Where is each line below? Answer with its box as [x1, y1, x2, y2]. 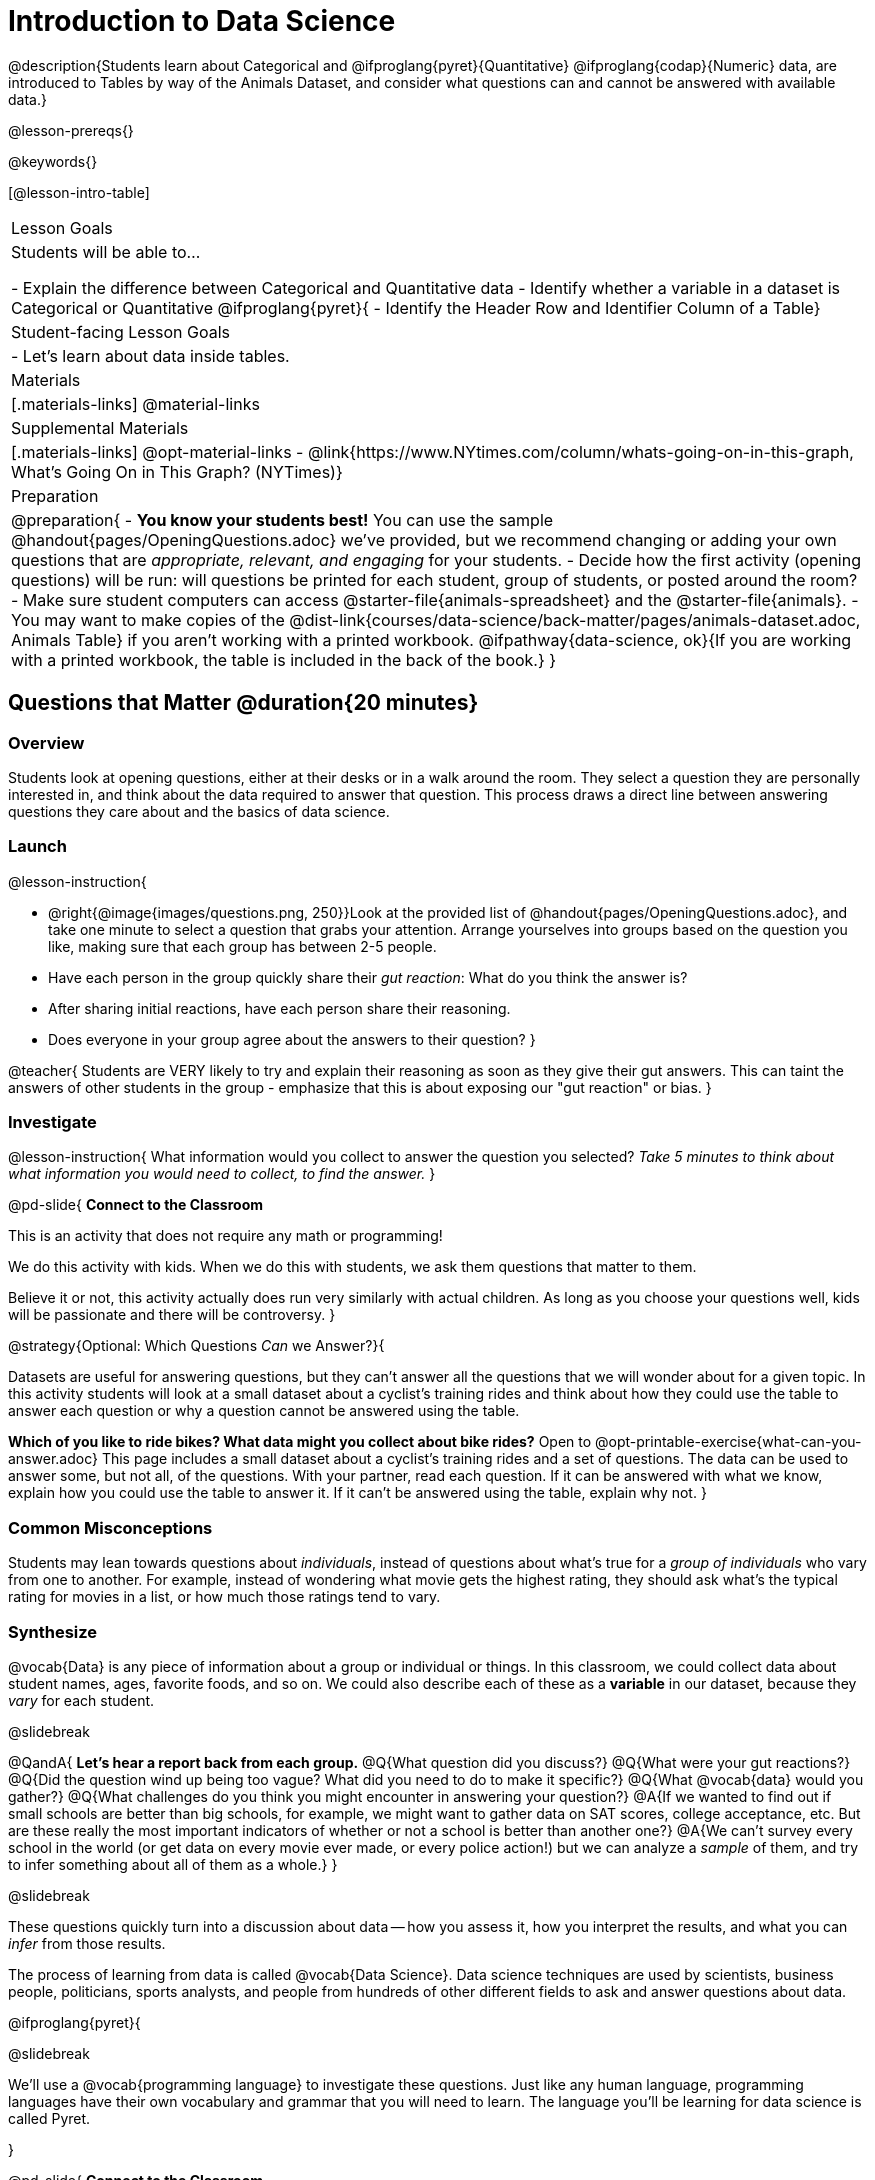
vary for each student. [8, 1691, 155, 1709]
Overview [8, 732, 85, 753]
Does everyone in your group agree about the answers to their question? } [48, 1030, 536, 1048]
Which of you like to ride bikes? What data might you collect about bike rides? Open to [8, 1433, 592, 1451]
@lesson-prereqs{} [8, 121, 134, 139]
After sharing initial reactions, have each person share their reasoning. [48, 999, 511, 1017]
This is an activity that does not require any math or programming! [8, 1227, 443, 1245]
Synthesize [8, 1621, 98, 1642]
